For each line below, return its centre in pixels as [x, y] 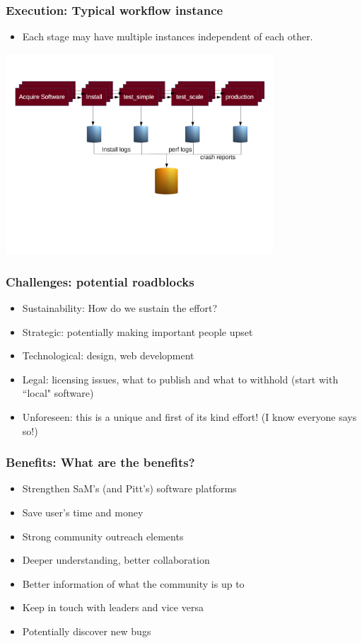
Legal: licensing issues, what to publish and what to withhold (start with [180, 379]
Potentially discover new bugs [87, 631]
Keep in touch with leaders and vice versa [113, 607]
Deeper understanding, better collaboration [116, 560]
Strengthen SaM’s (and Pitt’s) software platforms [129, 488]
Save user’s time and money [83, 512]
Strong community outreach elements [103, 536]
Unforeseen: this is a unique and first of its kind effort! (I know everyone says [189, 417]
